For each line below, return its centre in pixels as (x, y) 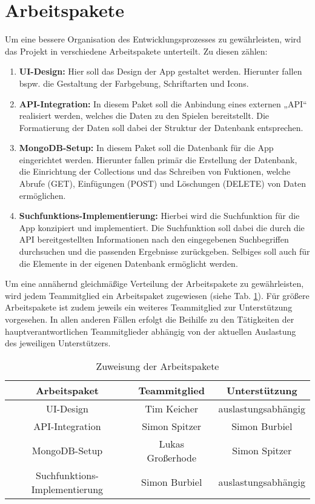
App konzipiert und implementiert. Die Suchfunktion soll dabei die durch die (162, 227)
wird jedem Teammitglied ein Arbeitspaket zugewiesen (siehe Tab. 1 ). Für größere (157, 295)
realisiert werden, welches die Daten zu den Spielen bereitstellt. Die (144, 116)
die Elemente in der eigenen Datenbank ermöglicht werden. (128, 263)
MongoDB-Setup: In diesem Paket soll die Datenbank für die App (146, 148)
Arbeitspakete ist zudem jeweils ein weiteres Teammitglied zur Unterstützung (149, 307)
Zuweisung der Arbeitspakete (157, 366)
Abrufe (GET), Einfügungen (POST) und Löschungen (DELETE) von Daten (162, 183)
